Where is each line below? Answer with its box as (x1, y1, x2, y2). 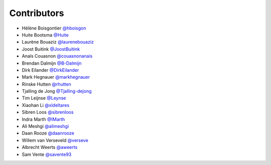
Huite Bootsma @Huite (22, 32, 69, 38)
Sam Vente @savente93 (22, 151, 72, 157)
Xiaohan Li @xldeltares (22, 102, 70, 108)
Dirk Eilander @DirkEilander (22, 67, 79, 73)
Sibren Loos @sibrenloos (22, 109, 74, 115)
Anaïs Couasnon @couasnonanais (22, 53, 93, 59)
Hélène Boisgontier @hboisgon (22, 25, 86, 31)
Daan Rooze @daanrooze (22, 130, 75, 136)
